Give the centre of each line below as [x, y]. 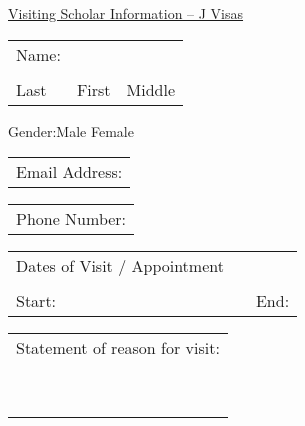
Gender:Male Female [71, 130]
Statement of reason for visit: [118, 348]
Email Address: [69, 172]
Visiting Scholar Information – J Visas [126, 13]
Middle [151, 89]
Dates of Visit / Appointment [120, 266]
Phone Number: [71, 219]
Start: [36, 301]
